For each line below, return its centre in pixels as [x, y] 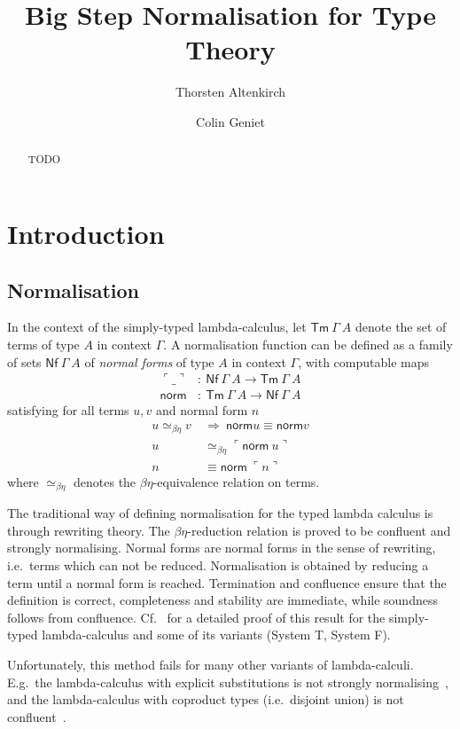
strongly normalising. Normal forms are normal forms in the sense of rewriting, [222, 548]
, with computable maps [363, 361]
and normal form [202, 410]
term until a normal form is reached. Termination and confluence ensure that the [227, 582]
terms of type [43, 344]
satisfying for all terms [68, 410]
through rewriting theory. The [89, 530]
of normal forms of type [149, 361]
